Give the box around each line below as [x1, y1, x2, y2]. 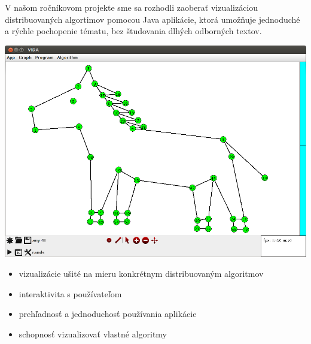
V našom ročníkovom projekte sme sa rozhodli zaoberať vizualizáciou [5, 1, 258, 13]
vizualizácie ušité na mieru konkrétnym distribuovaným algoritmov [19, 267, 264, 280]
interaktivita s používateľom [19, 287, 122, 300]
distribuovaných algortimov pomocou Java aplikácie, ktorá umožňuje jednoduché [5, 13, 300, 25]
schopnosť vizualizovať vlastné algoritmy [19, 327, 167, 340]
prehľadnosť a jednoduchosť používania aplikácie [19, 307, 197, 320]
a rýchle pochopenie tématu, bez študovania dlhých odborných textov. [5, 25, 262, 37]
